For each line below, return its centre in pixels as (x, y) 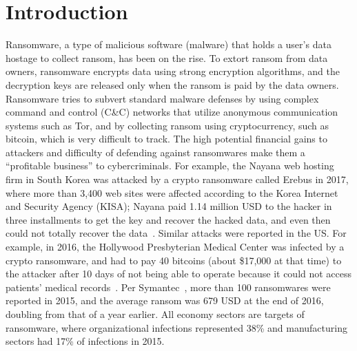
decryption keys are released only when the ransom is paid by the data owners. (172, 84)
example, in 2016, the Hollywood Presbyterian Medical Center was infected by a (175, 247)
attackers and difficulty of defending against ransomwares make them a (155, 152)
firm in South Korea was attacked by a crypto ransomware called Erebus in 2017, (177, 179)
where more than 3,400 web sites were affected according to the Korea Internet (172, 192)
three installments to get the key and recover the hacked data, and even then (168, 219)
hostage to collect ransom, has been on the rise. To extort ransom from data (167, 57)
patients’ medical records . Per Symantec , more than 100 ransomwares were (168, 287)
